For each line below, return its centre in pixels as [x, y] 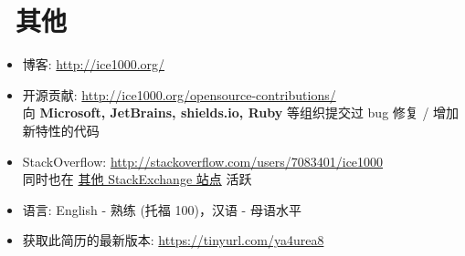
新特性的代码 [61, 130]
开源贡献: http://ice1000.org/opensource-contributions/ [179, 94]
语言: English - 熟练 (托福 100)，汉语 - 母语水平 [162, 209]
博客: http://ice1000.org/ [94, 64]
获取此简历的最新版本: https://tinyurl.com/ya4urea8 [173, 240]
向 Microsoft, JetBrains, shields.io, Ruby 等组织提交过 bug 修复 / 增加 [241, 113]
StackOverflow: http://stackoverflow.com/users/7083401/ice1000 [203, 161]
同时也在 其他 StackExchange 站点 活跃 [137, 179]
